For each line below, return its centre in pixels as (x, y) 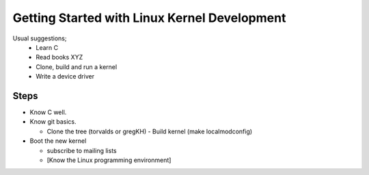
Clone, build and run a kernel (77, 67)
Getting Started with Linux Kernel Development (149, 18)
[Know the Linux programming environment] (109, 160)
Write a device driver (65, 77)
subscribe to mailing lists (82, 150)
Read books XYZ (59, 57)
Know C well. (48, 112)
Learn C (47, 47)
